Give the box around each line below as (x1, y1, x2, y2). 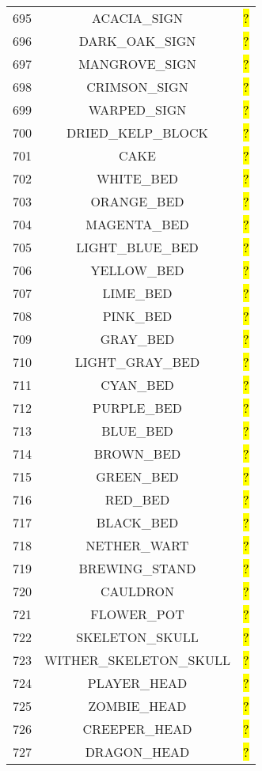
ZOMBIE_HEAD (88, 697, 187, 715)
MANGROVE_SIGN (78, 55, 196, 73)
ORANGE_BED (90, 192, 184, 210)
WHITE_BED (96, 169, 179, 187)
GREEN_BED (96, 467, 179, 486)
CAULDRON (100, 582, 175, 600)
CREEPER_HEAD (82, 720, 192, 738)
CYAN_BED (101, 376, 174, 394)
